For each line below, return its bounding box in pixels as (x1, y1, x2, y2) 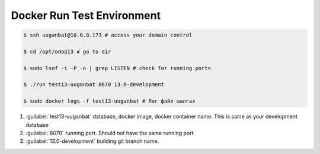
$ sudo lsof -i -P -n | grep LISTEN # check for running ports (23, 65, 212, 71)
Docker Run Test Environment (11, 9, 161, 22)
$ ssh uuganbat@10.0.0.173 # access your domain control (23, 32, 193, 38)
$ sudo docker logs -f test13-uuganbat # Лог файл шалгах (23, 98, 196, 104)
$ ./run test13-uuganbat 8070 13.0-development (23, 81, 164, 88)
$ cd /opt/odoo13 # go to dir (23, 48, 111, 55)
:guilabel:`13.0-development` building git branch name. (25, 137, 159, 145)
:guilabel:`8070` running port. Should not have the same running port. (25, 130, 196, 137)
